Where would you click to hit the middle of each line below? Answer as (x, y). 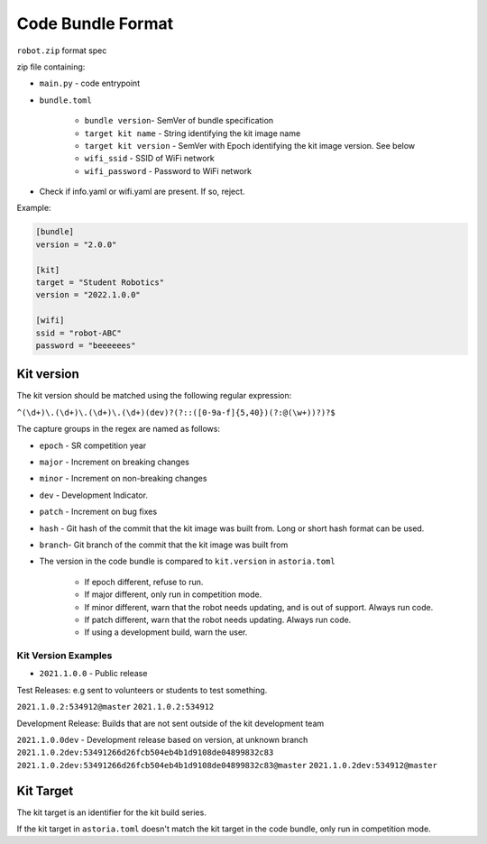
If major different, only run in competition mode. (173, 594)
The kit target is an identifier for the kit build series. (111, 812)
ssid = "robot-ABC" (78, 333)
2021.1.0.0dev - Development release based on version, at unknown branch (162, 740)
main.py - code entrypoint (89, 83)
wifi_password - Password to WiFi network (168, 170)
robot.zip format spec (62, 50)
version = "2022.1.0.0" (88, 295)
